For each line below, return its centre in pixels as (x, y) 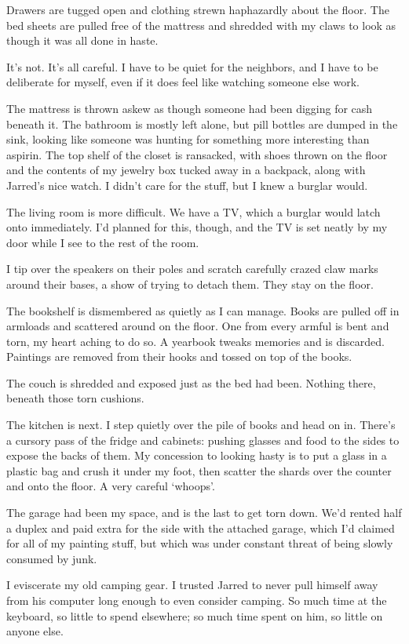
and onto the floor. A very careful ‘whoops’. (111, 486)
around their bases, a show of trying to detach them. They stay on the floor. (190, 284)
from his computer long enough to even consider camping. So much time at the (197, 600)
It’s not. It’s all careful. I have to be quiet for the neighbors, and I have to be (192, 66)
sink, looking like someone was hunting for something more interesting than (188, 139)
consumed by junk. (52, 558)
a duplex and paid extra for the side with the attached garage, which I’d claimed (201, 528)
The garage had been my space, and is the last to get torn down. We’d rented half (204, 513)
